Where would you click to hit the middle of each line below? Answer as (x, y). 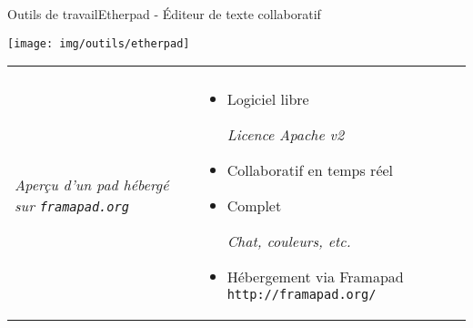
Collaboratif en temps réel (310, 170)
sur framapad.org (72, 206)
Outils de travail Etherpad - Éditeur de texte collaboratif (164, 14)
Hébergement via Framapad (315, 277)
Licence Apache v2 (286, 135)
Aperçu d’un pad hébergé (92, 185)
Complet (254, 206)
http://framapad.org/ (302, 295)
